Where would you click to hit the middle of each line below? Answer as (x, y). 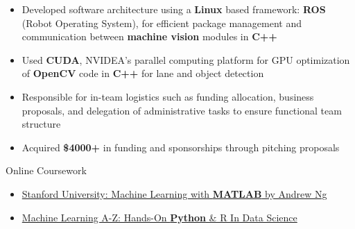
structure (41, 124)
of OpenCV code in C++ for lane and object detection (143, 73)
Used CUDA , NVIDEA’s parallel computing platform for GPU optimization (186, 59)
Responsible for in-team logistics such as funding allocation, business (168, 96)
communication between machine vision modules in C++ (149, 36)
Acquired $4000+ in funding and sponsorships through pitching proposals (181, 147)
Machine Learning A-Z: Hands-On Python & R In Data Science (159, 217)
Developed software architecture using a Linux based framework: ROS (174, 9)
